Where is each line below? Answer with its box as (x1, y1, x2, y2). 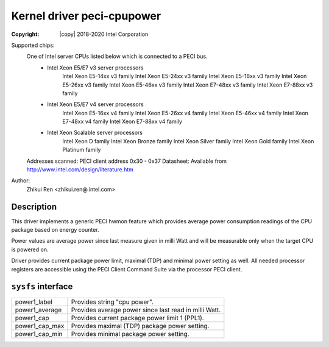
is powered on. (11, 246, 49, 253)
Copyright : (11, 30, 40, 38)
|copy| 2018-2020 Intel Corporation (59, 30, 149, 38)
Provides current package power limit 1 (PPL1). (71, 313, 204, 322)
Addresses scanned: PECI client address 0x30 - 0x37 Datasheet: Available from (26, 157, 227, 165)
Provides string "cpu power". (71, 298, 154, 306)
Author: (11, 177, 30, 184)
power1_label (15, 298, 53, 306)
